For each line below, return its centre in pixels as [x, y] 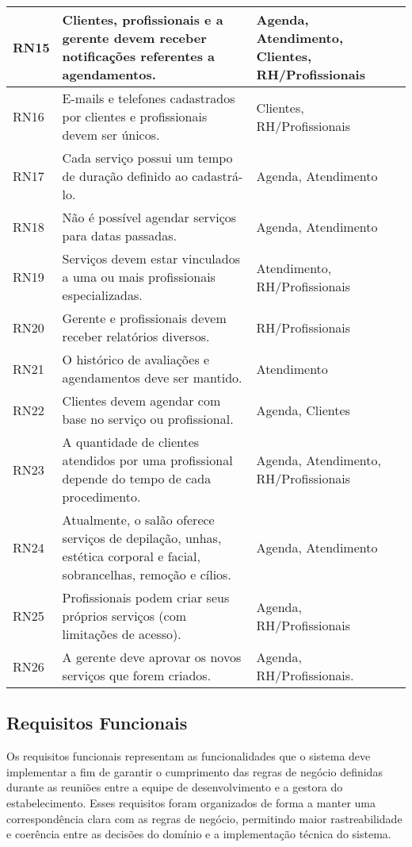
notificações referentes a [139, 56]
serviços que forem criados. [137, 675]
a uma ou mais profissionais [139, 277]
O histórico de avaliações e [136, 359]
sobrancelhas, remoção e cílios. [147, 574]
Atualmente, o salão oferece [138, 520]
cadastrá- [217, 176]
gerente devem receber [134, 38]
